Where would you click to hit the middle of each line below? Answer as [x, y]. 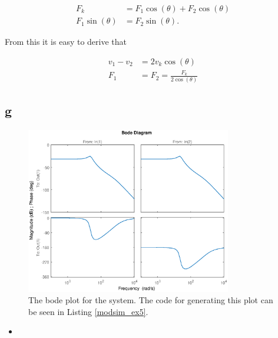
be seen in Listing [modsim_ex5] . [88, 311]
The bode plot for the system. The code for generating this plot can [151, 300]
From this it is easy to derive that [66, 42]
